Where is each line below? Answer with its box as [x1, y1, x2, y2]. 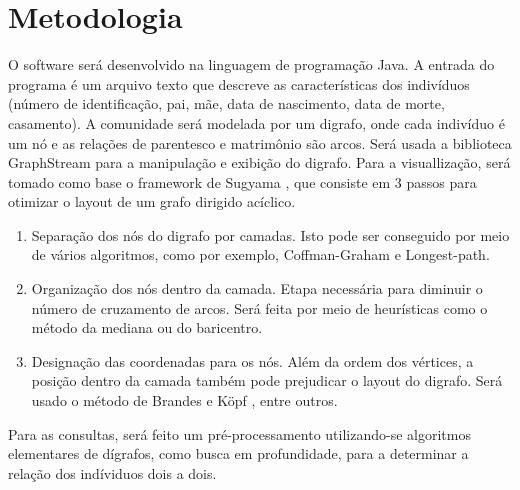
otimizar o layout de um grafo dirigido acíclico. [8, 191, 296, 212]
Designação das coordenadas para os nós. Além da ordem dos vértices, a [31, 350, 474, 371]
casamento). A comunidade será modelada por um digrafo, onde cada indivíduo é [8, 112, 505, 133]
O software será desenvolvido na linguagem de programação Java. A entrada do [8, 54, 495, 75]
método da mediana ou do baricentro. [31, 317, 263, 338]
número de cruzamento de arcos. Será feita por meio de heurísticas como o [31, 297, 488, 318]
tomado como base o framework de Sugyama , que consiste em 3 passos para [8, 171, 477, 192]
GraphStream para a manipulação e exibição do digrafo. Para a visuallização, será [8, 152, 511, 173]
